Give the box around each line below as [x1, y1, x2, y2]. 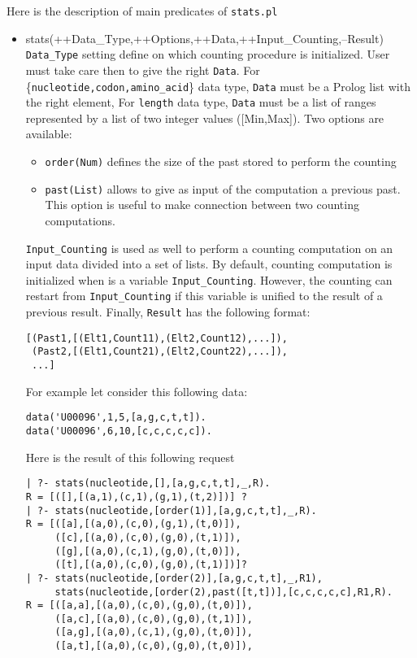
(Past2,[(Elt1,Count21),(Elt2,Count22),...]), [31, 346, 288, 358]
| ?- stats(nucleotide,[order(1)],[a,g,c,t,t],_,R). [25, 504, 317, 516]
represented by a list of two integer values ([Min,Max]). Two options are [25, 109, 384, 126]
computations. [45, 211, 116, 229]
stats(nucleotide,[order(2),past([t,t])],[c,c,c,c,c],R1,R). [54, 586, 393, 598]
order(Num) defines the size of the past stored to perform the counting [45, 153, 397, 170]
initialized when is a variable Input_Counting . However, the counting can [25, 271, 393, 288]
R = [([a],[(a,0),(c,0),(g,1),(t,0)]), [25, 518, 241, 530]
